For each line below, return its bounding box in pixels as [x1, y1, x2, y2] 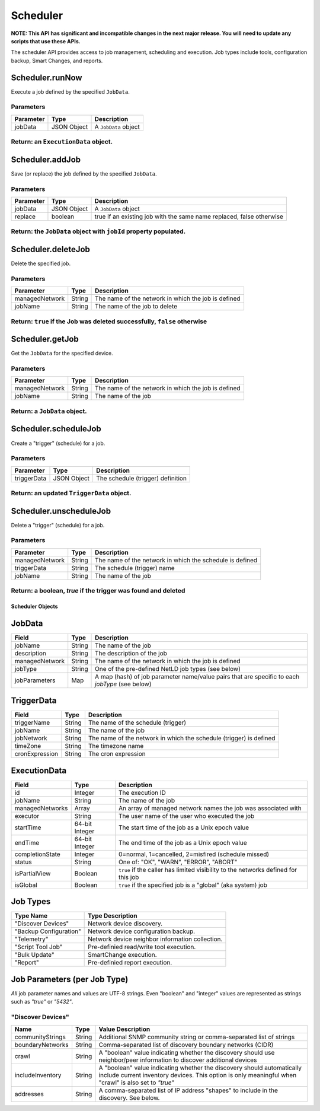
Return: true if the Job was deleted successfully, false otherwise [11, 317, 207, 326]
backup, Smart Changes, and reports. [11, 57, 103, 64]
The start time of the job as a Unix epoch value [119, 823, 249, 832]
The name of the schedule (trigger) [88, 718, 187, 727]
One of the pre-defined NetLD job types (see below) [95, 664, 241, 673]
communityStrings [14, 1033, 66, 1041]
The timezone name [88, 742, 144, 750]
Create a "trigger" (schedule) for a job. [11, 440, 105, 447]
